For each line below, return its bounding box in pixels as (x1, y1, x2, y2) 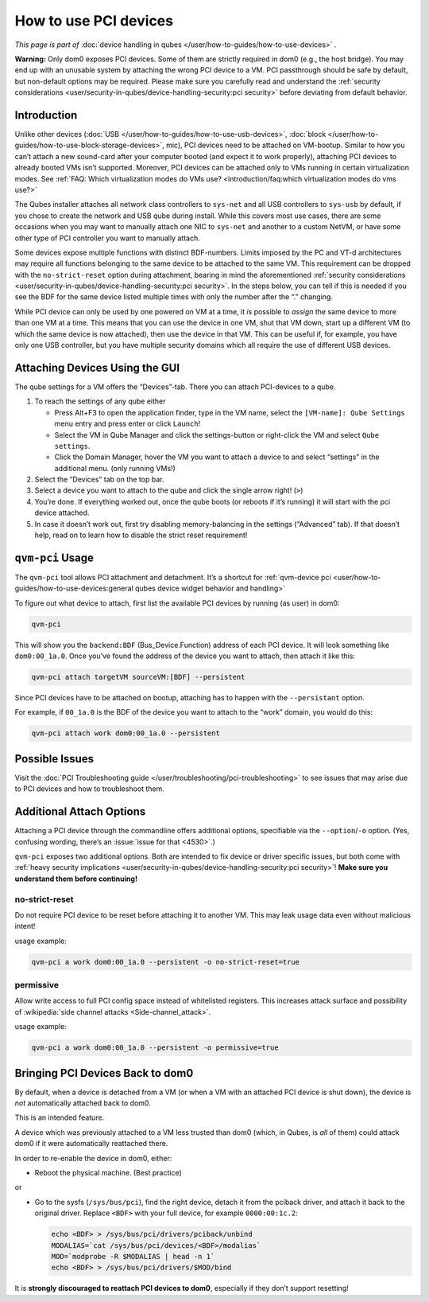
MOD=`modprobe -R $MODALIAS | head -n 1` (51, 1252, 215, 1261)
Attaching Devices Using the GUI (14, 361, 180, 374)
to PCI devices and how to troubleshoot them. (14, 784, 164, 793)
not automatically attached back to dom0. (14, 1098, 151, 1108)
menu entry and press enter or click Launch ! (54, 419, 201, 429)
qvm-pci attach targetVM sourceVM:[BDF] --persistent (31, 672, 245, 682)
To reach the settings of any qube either (34, 396, 166, 406)
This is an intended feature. (14, 1113, 105, 1122)
